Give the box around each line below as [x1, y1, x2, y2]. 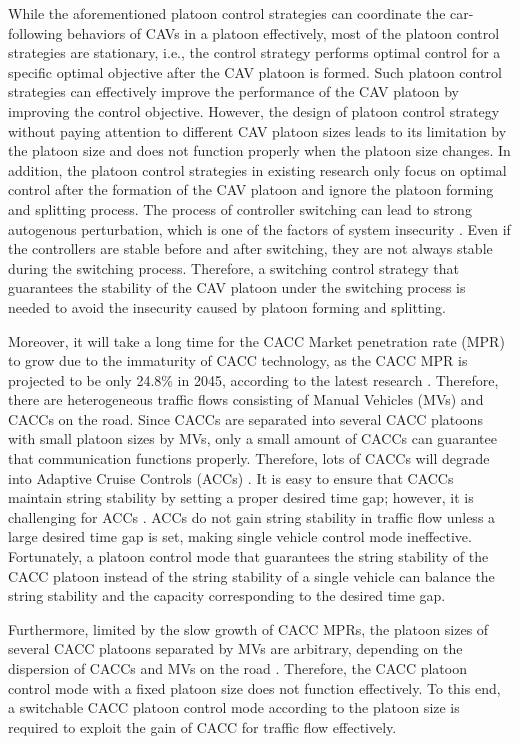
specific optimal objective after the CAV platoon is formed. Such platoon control [8, 61, 502, 82]
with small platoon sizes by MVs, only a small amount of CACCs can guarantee [8, 428, 497, 449]
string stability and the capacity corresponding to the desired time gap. [8, 585, 446, 606]
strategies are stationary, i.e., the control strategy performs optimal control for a [8, 42, 501, 63]
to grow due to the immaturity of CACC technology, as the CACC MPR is [8, 350, 468, 371]
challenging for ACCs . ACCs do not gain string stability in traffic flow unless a [8, 506, 496, 527]
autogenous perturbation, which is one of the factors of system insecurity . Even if [8, 218, 511, 239]
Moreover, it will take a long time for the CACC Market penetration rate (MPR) [8, 330, 505, 351]
